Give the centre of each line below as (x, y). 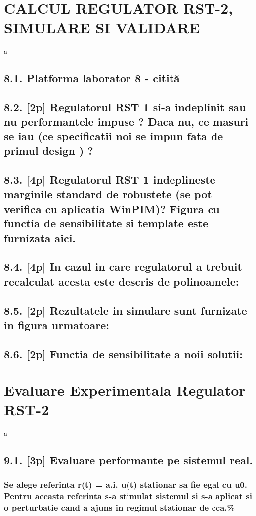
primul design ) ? (49, 150)
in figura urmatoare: (57, 324)
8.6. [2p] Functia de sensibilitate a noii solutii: (123, 354)
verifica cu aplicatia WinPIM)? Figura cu (112, 208)
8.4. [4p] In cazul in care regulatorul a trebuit (123, 267)
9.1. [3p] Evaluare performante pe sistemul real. (128, 460)
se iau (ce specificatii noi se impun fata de (114, 136)
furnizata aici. (40, 237)
